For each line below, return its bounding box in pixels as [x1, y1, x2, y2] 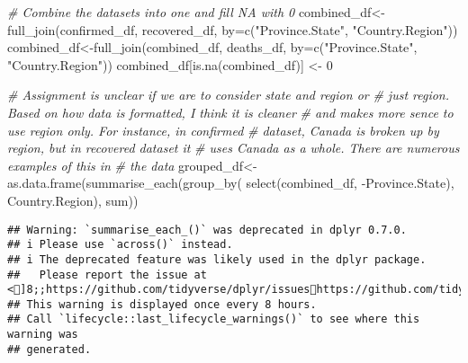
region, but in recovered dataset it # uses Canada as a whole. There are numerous [7, 138, 460, 157]
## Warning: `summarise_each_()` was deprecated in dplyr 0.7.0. [7, 223, 407, 236]
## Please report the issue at [7, 268, 207, 281]
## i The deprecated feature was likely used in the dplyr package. [7, 252, 427, 266]
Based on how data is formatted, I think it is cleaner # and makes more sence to [7, 102, 454, 121]
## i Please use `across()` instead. [7, 238, 233, 252]
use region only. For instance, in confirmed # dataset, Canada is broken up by [7, 120, 439, 139]
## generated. [7, 342, 92, 356]
